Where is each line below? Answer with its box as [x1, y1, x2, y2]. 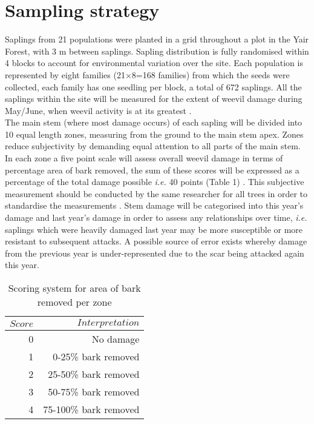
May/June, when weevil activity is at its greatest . [5, 104, 192, 116]
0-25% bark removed [53, 349, 140, 363]
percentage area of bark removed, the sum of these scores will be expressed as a [5, 163, 299, 176]
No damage [91, 332, 140, 346]
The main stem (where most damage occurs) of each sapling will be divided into [5, 116, 303, 129]
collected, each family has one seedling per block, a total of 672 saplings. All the [5, 80, 302, 93]
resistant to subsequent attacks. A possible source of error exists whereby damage [5, 235, 307, 247]
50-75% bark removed [48, 385, 140, 399]
